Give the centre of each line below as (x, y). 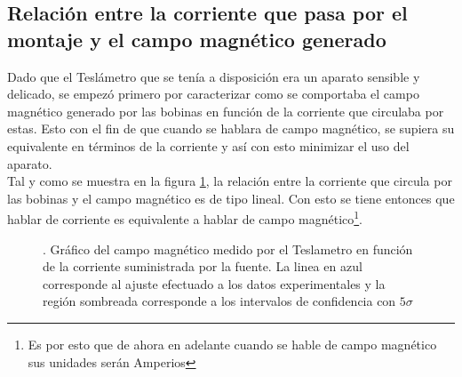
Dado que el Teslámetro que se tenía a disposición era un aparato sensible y (214, 76)
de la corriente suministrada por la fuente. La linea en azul (203, 266)
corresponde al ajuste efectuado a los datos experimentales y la (214, 283)
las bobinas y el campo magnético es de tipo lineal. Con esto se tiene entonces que (231, 198)
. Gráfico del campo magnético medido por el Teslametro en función (228, 249)
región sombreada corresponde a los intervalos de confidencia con (219, 301)
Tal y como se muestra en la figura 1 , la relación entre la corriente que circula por (230, 181)
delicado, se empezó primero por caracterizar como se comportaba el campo (213, 94)
